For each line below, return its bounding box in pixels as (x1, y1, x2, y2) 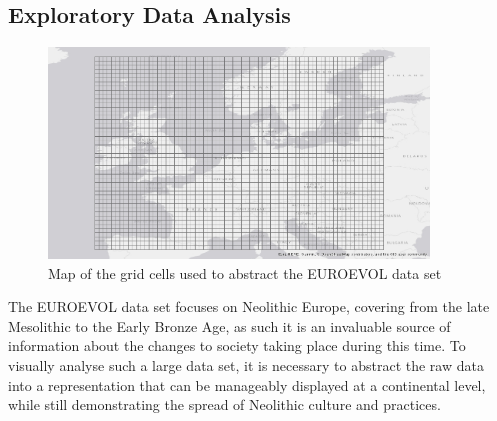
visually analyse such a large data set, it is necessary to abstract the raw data (8, 354, 484, 375)
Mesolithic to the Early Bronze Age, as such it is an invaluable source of (8, 315, 451, 336)
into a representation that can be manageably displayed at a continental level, (8, 374, 486, 395)
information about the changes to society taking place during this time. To (8, 335, 466, 356)
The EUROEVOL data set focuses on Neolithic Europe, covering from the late (8, 296, 490, 317)
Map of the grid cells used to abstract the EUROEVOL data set (48, 262, 442, 283)
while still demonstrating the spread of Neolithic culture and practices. (8, 394, 441, 415)
